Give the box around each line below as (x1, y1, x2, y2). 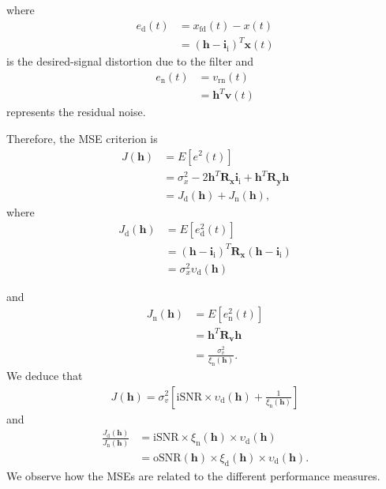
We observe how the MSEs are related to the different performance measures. (6, 467, 380, 483)
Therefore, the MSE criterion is (6, 130, 158, 146)
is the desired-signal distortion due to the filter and (6, 53, 254, 70)
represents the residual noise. (6, 103, 146, 120)
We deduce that (6, 367, 83, 383)
